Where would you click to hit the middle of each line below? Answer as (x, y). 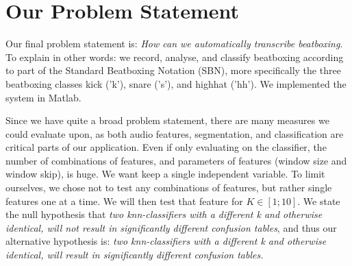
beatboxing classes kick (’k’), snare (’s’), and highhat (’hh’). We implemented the (176, 83)
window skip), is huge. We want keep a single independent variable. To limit (165, 174)
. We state (319, 201)
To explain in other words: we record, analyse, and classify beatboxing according (175, 57)
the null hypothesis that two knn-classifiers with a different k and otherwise (164, 214)
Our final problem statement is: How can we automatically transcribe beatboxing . (174, 44)
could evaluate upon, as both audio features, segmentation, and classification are (175, 133)
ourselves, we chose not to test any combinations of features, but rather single (169, 188)
